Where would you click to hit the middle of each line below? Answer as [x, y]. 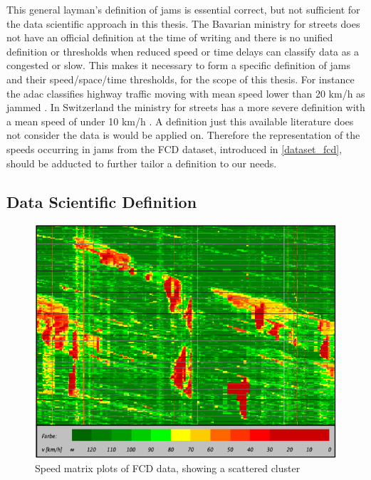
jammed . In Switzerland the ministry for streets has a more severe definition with [186, 107]
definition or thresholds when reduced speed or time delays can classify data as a [183, 51]
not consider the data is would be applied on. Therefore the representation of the [183, 135]
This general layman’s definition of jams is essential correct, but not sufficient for [183, 9]
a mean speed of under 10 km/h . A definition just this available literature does [180, 121]
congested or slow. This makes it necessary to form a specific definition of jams [178, 65]
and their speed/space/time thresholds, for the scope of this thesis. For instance [181, 79]
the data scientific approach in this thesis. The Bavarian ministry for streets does [183, 23]
